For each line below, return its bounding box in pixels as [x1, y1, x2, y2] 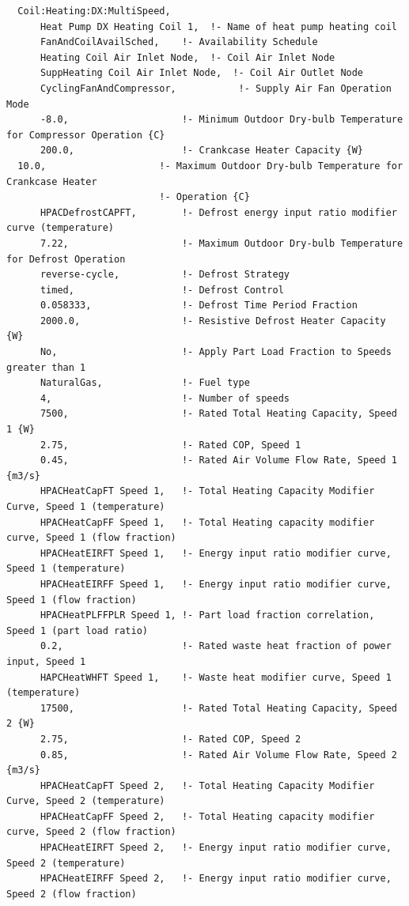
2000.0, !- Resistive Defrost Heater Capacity [40, 315, 386, 327]
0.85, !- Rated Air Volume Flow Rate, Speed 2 [40, 749, 397, 761]
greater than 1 [6, 361, 86, 373]
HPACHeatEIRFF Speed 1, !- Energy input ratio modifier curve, [40, 578, 392, 590]
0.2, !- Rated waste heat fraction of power [40, 640, 392, 652]
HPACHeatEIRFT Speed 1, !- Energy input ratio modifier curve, [40, 547, 392, 559]
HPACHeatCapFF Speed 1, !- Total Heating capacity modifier [40, 516, 375, 528]
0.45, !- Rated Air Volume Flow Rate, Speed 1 [40, 455, 397, 466]
